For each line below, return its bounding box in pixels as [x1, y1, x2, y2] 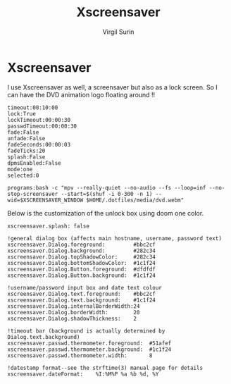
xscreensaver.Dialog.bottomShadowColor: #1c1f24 [7, 259, 156, 266]
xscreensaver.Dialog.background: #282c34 [7, 247, 156, 254]
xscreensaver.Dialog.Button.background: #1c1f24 [7, 272, 156, 279]
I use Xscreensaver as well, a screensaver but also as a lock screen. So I [7, 82, 218, 92]
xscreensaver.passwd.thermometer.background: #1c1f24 [7, 346, 172, 353]
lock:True [7, 110, 37, 117]
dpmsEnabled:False [7, 159, 61, 166]
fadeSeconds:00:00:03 [7, 141, 71, 148]
